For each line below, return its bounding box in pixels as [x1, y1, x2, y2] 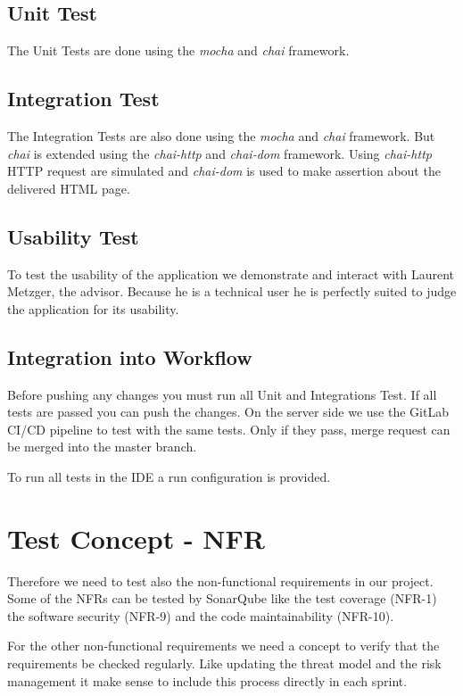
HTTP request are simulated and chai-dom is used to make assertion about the [7, 162, 441, 180]
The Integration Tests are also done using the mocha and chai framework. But [7, 127, 435, 145]
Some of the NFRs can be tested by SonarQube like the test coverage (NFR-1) [7, 589, 437, 608]
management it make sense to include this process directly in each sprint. [7, 671, 408, 690]
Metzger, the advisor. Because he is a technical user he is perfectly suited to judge [7, 282, 457, 301]
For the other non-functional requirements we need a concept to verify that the [7, 636, 440, 655]
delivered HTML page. [7, 178, 130, 197]
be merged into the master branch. [7, 437, 197, 456]
